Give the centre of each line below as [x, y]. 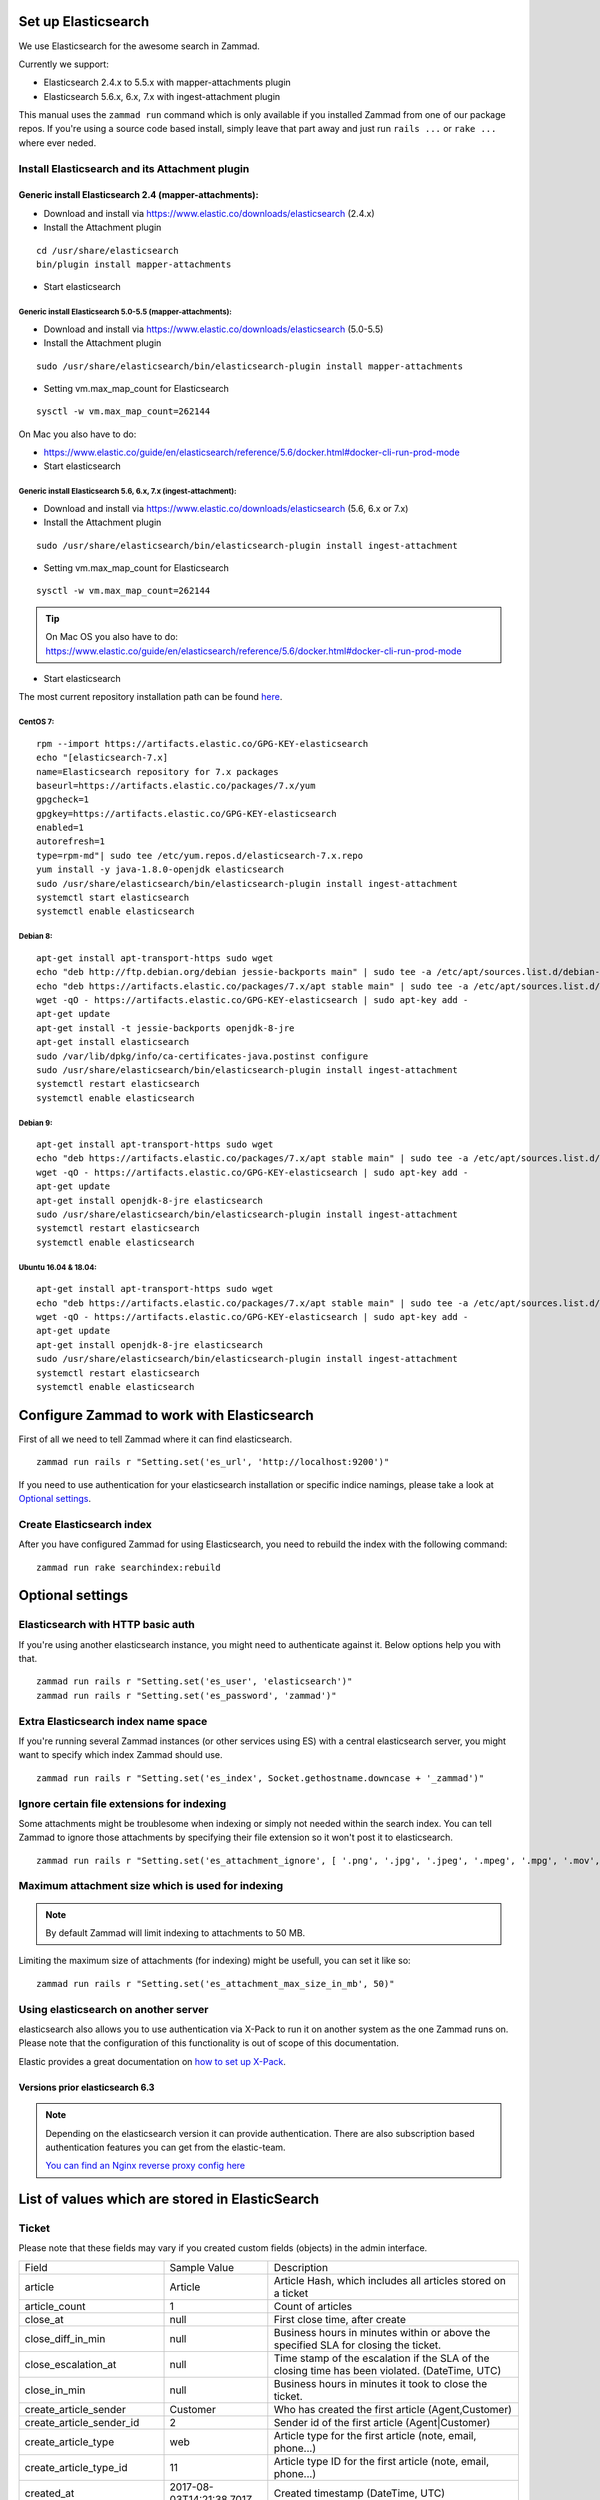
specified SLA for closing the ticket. [357, 2345]
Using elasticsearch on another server [113, 2009]
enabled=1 [60, 828]
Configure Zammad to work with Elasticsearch [166, 1415]
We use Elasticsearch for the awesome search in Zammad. [139, 46]
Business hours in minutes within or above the [382, 2332]
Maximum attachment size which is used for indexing [151, 1886]
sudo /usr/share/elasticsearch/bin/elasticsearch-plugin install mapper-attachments [250, 366]
